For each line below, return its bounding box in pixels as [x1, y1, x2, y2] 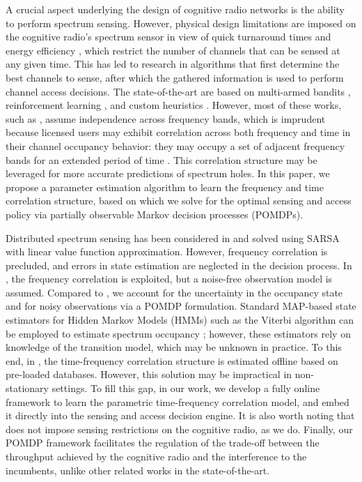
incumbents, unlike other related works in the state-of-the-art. [6, 462, 270, 477]
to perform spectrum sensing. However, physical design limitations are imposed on [6, 15, 356, 30]
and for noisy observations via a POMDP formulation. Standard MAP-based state [6, 299, 356, 313]
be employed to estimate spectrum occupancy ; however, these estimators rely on [6, 326, 351, 340]
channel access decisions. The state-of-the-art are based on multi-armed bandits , [6, 84, 351, 98]
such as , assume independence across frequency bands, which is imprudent [6, 111, 326, 126]
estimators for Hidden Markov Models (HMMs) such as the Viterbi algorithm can [6, 312, 354, 327]
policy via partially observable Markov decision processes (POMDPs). [6, 206, 304, 221]
